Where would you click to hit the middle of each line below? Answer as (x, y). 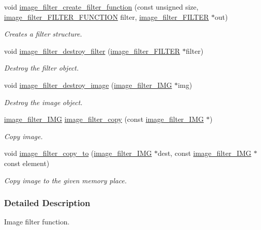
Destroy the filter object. (42, 68)
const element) (27, 163)
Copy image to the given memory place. (66, 180)
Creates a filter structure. (43, 34)
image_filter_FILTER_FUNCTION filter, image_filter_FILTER (107, 17)
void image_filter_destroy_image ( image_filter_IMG (88, 85)
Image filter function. (37, 222)
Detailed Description (47, 203)
